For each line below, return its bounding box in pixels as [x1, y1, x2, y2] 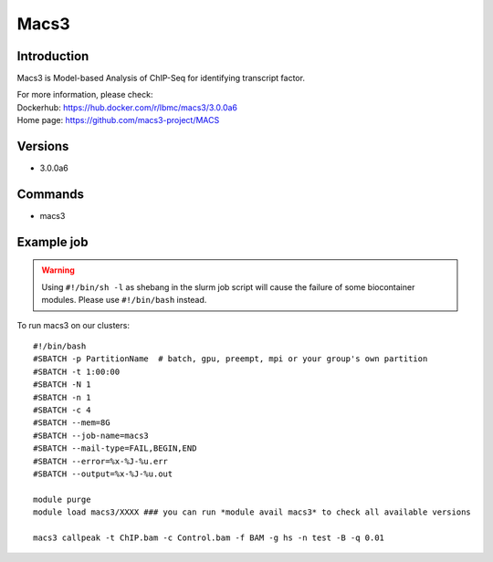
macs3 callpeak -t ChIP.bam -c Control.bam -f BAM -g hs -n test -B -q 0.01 [33, 532, 385, 543]
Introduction [16, 48, 89, 64]
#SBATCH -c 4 [33, 404, 91, 415]
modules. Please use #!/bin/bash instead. [41, 295, 207, 306]
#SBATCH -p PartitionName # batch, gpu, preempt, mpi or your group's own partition [33, 354, 428, 364]
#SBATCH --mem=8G [33, 418, 110, 428]
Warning [41, 265, 75, 276]
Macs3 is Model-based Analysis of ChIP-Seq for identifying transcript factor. [16, 73, 306, 84]
